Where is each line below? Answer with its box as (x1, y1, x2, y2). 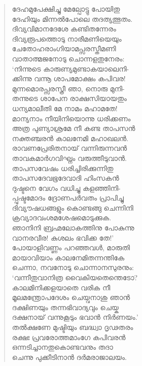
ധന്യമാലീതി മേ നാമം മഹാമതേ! (12, 103, 118, 113)
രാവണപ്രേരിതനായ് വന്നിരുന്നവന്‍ (12, 143, 127, 153)
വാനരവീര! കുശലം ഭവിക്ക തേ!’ (12, 232, 114, 243)
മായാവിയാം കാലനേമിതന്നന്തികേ (12, 252, 125, 262)
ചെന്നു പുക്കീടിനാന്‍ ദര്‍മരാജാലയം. (12, 351, 127, 362)
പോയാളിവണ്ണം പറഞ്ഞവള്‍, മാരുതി (12, 242, 130, 253)
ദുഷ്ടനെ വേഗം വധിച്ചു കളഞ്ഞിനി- (12, 182, 121, 193)
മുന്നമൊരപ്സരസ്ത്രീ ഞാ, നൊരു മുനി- (12, 83, 125, 93)
